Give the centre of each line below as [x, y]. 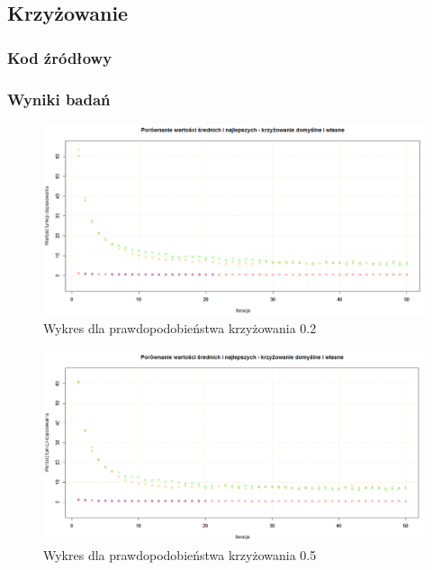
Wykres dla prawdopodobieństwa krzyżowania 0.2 [180, 328]
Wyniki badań [59, 99]
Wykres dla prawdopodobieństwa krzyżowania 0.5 [180, 554]
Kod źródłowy [60, 57]
